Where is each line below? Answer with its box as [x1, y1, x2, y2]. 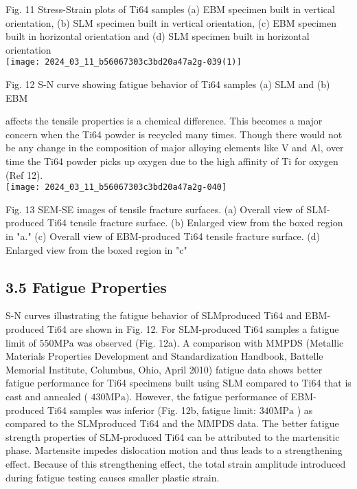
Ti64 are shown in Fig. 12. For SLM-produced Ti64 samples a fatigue [47, 322, 339, 336]
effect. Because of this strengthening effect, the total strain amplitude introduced [5, 456, 346, 470]
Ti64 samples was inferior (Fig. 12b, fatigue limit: [47, 402, 256, 417]
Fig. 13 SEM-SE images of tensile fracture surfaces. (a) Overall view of [5, 202, 303, 216]
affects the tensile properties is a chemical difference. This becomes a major [5, 113, 323, 128]
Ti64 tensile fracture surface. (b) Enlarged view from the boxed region [47, 215, 343, 230]
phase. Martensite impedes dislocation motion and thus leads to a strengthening [5, 443, 343, 457]
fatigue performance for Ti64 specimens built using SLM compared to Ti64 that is [5, 376, 352, 390]
